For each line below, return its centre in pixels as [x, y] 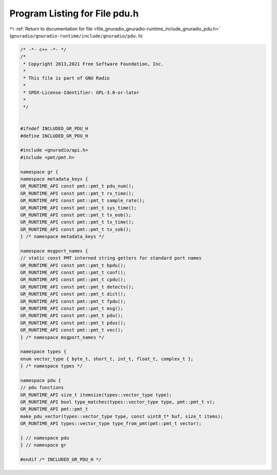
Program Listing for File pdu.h [74, 13]
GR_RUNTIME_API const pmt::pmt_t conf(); [73, 273]
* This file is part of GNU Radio [66, 78]
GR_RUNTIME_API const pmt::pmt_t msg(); [72, 308]
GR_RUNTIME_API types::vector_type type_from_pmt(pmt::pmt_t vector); [111, 424]
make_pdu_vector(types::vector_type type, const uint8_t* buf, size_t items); [122, 416]
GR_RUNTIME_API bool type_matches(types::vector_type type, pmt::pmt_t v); [118, 402]
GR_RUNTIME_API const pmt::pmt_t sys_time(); [78, 208]
